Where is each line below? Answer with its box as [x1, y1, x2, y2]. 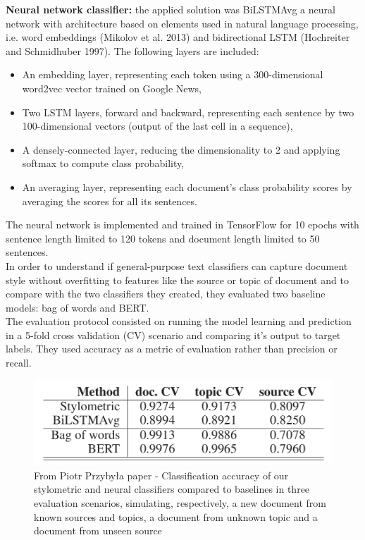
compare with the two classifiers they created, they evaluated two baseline [6, 286, 326, 301]
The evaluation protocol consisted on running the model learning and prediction [6, 314, 352, 329]
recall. [6, 355, 32, 370]
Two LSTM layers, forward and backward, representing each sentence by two [22, 104, 354, 119]
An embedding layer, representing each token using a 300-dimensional [22, 67, 323, 82]
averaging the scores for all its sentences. [22, 193, 197, 208]
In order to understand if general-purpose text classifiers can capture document [6, 258, 348, 273]
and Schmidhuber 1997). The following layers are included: [6, 43, 259, 58]
